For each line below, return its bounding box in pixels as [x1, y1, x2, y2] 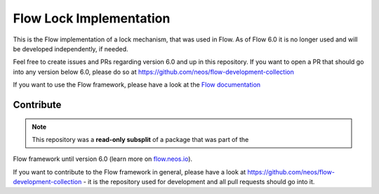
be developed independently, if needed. [13, 44, 129, 53]
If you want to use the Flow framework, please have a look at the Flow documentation [13, 81, 261, 89]
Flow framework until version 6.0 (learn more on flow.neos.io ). [13, 155, 193, 163]
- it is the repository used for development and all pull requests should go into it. [83, 178, 315, 186]
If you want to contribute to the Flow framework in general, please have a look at [13, 167, 246, 176]
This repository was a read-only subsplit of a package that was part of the [32, 135, 249, 143]
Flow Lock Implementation [13, 11, 171, 26]
